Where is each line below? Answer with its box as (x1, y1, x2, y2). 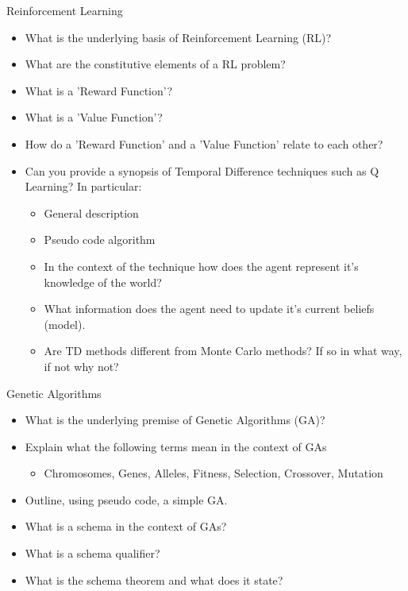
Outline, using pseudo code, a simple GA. (25, 491, 228, 508)
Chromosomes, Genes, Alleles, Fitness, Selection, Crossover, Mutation (44, 465, 383, 481)
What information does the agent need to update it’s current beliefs (44, 300, 375, 317)
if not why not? (44, 357, 119, 374)
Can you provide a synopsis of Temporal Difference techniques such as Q (25, 162, 379, 179)
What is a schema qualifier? (25, 545, 160, 562)
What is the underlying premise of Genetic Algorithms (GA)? (25, 411, 325, 428)
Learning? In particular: (25, 178, 142, 195)
